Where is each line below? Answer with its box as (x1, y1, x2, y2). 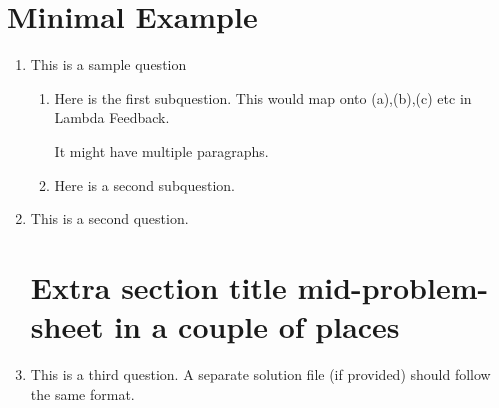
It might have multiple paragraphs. (54, 140, 269, 161)
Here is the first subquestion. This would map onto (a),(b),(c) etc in (54, 87, 472, 108)
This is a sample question (30, 54, 187, 75)
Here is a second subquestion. (54, 174, 235, 195)
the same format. (30, 383, 135, 404)
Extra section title (30, 266, 287, 307)
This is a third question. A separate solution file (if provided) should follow (30, 364, 491, 384)
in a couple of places (114, 306, 400, 347)
